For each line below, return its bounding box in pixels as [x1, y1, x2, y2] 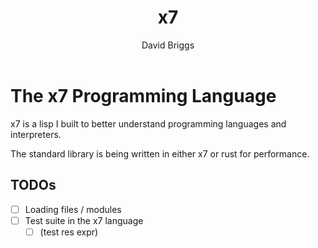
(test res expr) [39, 226, 99, 238]
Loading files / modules [24, 203, 122, 215]
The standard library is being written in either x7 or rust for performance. [10, 147, 310, 160]
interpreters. [10, 128, 62, 140]
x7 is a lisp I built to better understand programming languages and [10, 117, 287, 130]
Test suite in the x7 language [24, 214, 144, 226]
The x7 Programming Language [10, 84, 277, 107]
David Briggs [141, 39, 195, 51]
